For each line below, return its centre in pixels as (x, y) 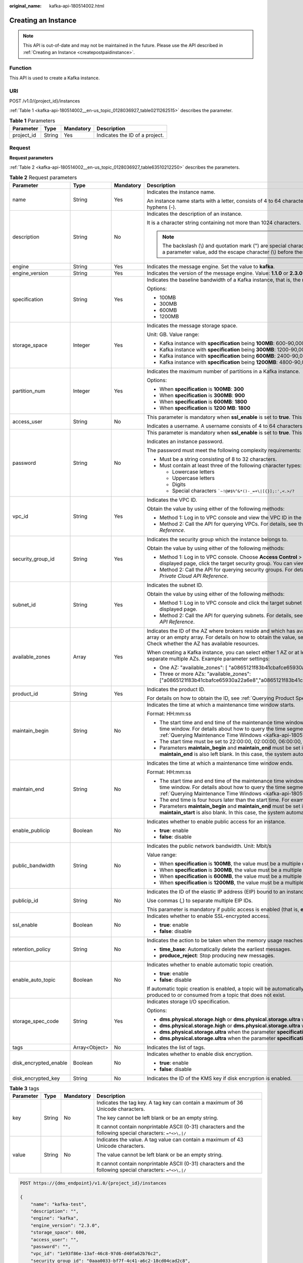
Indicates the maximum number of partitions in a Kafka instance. (223, 371)
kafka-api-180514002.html (77, 6)
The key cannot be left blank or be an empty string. (158, 1118)
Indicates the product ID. (176, 689)
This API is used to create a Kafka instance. (55, 78)
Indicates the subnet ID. (175, 585)
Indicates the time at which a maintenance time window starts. (221, 705)
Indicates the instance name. (181, 192)
